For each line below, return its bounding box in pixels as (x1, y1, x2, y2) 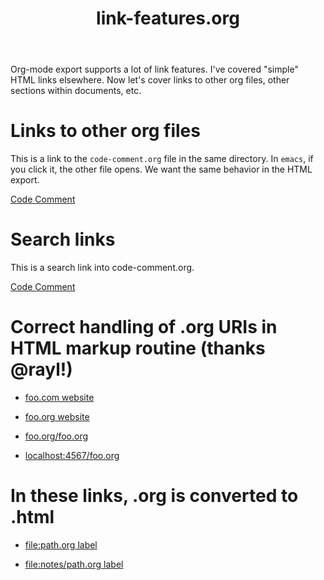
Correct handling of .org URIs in (10, 316, 278, 339)
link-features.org (96, 7, 240, 30)
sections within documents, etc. (10, 85, 142, 97)
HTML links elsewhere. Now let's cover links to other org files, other (10, 74, 290, 86)
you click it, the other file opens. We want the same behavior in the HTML (10, 163, 313, 176)
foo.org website (24, 411, 90, 422)
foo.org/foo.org (24, 430, 89, 442)
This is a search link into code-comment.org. (10, 262, 195, 274)
